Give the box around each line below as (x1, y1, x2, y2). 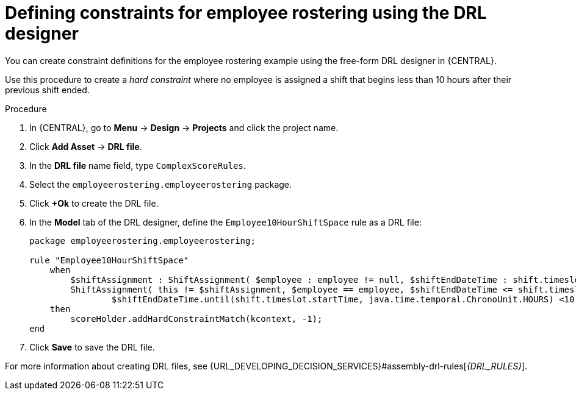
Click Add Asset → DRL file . (29, 141, 142, 152)
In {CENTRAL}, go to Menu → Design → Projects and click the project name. (29, 122, 339, 133)
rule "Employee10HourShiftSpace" (29, 255, 189, 265)
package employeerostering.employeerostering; (29, 235, 256, 246)
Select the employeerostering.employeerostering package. (29, 179, 292, 190)
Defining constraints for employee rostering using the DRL (5, 2, 487, 23)
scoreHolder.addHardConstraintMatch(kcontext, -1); (70, 313, 323, 324)
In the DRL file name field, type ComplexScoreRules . (29, 160, 246, 171)
